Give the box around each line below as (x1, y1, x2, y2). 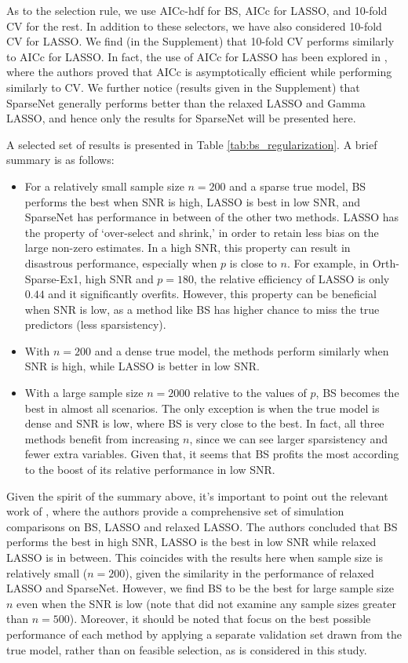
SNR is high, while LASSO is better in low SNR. (24, 358, 260, 374)
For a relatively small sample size (24, 177, 184, 194)
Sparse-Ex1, (24, 270, 82, 286)
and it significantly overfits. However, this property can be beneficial (48, 286, 377, 302)
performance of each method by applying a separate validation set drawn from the (6, 625, 402, 642)
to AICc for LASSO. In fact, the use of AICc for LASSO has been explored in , (6, 48, 388, 64)
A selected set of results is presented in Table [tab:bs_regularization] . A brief (6, 136, 377, 152)
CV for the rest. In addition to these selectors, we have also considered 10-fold (6, 17, 382, 34)
